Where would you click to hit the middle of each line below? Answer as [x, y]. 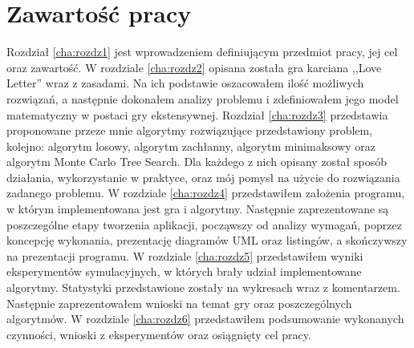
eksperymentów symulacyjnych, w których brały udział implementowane [184, 271]
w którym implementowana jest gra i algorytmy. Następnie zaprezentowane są [198, 209]
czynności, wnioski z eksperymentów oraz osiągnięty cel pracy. [159, 334]
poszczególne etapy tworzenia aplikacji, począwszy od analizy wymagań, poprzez [204, 224]
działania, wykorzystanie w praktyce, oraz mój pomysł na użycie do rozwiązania [203, 177]
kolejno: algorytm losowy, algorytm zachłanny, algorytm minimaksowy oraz [191, 146]
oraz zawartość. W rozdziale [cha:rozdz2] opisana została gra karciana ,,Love [194, 67]
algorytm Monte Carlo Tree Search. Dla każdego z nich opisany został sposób [197, 162]
